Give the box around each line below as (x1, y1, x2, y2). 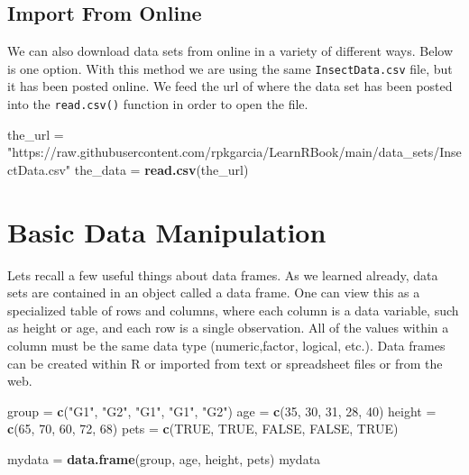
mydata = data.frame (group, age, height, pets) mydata (7, 449, 321, 468)
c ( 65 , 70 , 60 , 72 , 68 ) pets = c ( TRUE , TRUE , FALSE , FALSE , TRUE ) (7, 419, 399, 438)
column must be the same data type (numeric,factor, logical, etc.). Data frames (7, 335, 446, 354)
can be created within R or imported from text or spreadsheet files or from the (7, 353, 443, 372)
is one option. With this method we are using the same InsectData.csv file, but (7, 59, 453, 78)
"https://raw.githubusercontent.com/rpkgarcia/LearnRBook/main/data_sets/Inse (7, 142, 462, 161)
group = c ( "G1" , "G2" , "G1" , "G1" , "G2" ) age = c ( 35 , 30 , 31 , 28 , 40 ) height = (7, 401, 437, 420)
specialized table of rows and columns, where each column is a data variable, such (7, 300, 459, 319)
